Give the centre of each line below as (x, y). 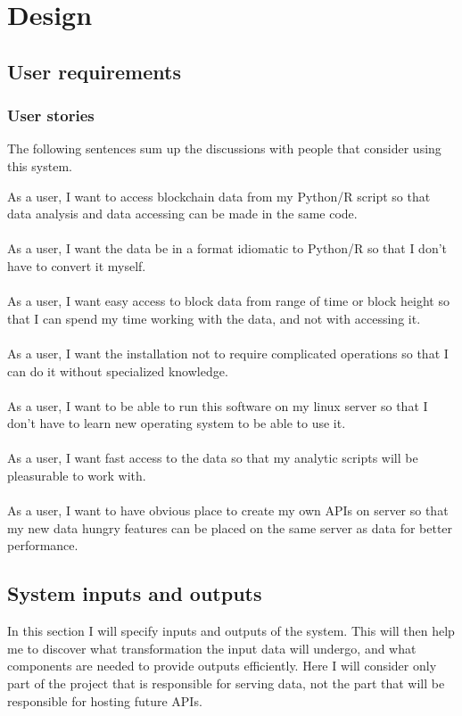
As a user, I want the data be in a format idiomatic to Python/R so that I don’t (227, 248)
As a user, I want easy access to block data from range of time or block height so (228, 301)
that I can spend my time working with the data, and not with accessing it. (214, 318)
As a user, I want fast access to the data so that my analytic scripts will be (213, 458)
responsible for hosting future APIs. (105, 700)
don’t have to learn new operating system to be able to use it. (177, 423)
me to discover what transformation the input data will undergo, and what (212, 648)
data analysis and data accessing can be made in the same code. (182, 214)
